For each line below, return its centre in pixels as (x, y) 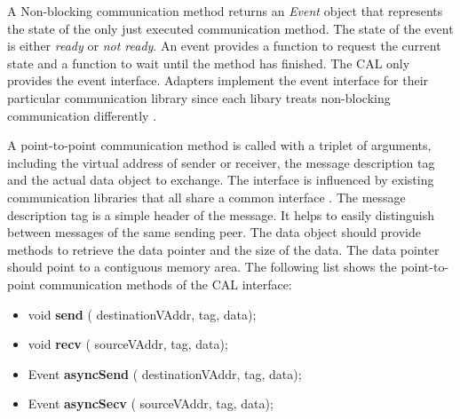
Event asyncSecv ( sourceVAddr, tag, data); (151, 403)
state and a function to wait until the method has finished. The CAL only (209, 63)
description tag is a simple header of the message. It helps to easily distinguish (221, 214)
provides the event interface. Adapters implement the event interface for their (218, 80)
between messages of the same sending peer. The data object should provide (214, 232)
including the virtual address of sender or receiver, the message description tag (221, 162)
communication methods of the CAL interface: (166, 284)
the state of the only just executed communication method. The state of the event (230, 28)
